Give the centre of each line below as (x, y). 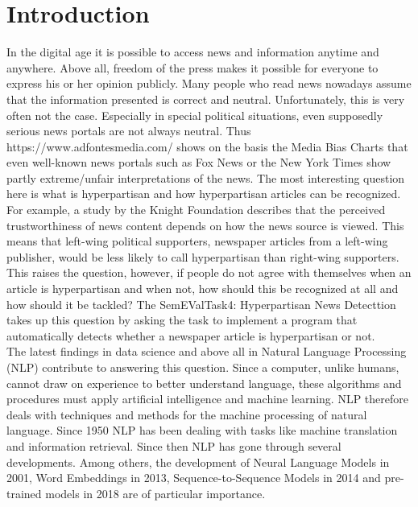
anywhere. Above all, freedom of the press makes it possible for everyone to (192, 67)
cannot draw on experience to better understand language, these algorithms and (204, 383)
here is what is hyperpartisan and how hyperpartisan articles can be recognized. (204, 194)
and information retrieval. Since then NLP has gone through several (174, 445)
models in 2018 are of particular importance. (155, 493)
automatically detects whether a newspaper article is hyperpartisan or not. (191, 335)
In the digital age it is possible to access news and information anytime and (193, 52)
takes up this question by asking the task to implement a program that (182, 320)
